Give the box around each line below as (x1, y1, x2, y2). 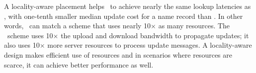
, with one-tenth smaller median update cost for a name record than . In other (4, 10, 243, 21)
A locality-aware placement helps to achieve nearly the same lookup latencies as (4, 1, 251, 11)
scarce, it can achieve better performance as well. (4, 59, 154, 70)
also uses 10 (4, 40, 40, 50)
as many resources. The (158, 20, 230, 31)
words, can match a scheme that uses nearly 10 (4, 20, 151, 31)
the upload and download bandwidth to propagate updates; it (61, 30, 249, 40)
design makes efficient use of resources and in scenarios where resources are (4, 49, 232, 60)
